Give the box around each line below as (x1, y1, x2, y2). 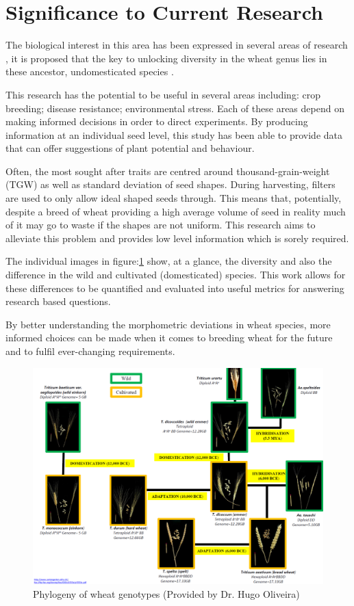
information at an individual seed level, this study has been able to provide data (5, 127, 342, 142)
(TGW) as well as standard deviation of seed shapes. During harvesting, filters (5, 177, 336, 192)
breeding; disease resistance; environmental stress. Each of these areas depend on (5, 101, 344, 115)
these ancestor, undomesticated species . (5, 64, 174, 79)
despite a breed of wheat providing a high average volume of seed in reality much (5, 204, 346, 218)
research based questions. (5, 294, 111, 308)
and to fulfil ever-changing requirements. (5, 344, 175, 358)
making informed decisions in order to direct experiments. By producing (5, 114, 308, 129)
